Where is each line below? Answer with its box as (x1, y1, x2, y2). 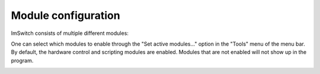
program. (11, 57, 34, 64)
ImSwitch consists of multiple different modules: (11, 30, 129, 37)
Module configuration (11, 9, 121, 22)
